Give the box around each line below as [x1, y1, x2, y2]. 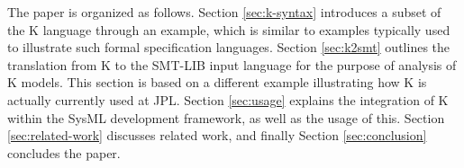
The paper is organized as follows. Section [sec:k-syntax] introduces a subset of [7, 3, 441, 21]
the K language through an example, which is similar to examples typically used [7, 20, 450, 39]
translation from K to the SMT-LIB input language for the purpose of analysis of [7, 55, 457, 74]
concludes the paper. [7, 143, 121, 162]
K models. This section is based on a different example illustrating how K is [7, 73, 427, 92]
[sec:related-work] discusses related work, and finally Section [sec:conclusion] [7, 126, 427, 145]
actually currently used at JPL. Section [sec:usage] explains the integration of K [7, 90, 449, 109]
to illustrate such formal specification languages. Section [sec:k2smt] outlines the [7, 38, 450, 57]
